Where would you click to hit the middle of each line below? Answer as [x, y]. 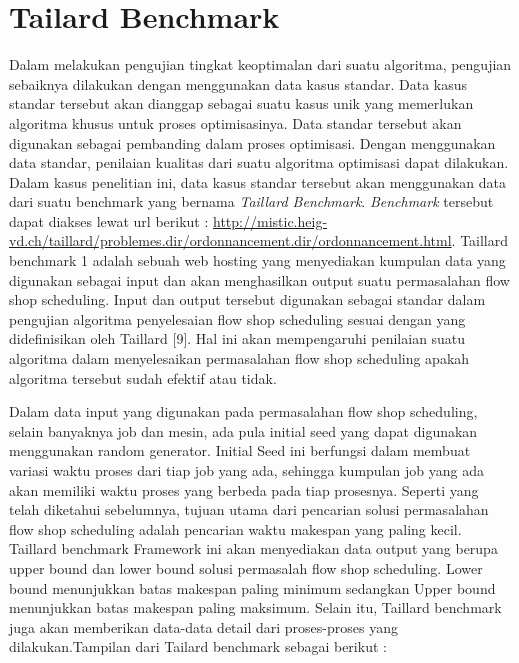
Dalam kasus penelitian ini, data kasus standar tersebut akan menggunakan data [257, 181]
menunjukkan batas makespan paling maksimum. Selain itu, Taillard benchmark [255, 607]
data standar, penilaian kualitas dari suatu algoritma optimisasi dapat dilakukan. [259, 162]
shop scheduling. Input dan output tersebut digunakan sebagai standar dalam [247, 299]
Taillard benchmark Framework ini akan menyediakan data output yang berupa [253, 548]
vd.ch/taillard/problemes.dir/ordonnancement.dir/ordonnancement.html [230, 240]
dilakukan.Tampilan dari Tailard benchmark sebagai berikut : [198, 646]
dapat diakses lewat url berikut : [109, 220]
